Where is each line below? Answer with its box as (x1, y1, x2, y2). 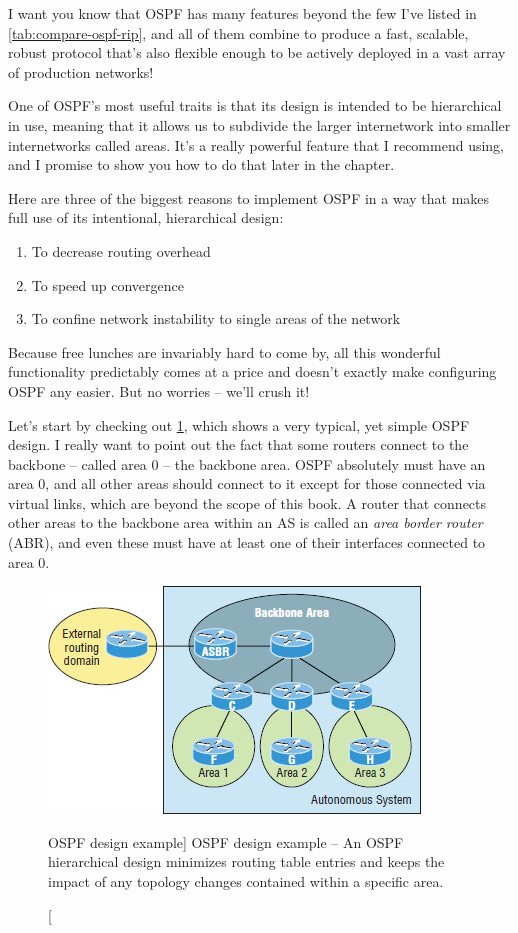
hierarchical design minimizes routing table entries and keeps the (48, 851, 445, 872)
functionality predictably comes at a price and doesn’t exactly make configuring (8, 361, 497, 382)
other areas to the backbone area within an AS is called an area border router (8, 512, 483, 533)
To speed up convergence (31, 274, 184, 295)
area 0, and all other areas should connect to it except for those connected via (8, 473, 486, 494)
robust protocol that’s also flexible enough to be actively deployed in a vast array (8, 42, 506, 63)
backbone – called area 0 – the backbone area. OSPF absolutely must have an (8, 453, 486, 474)
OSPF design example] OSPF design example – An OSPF (48, 831, 404, 852)
